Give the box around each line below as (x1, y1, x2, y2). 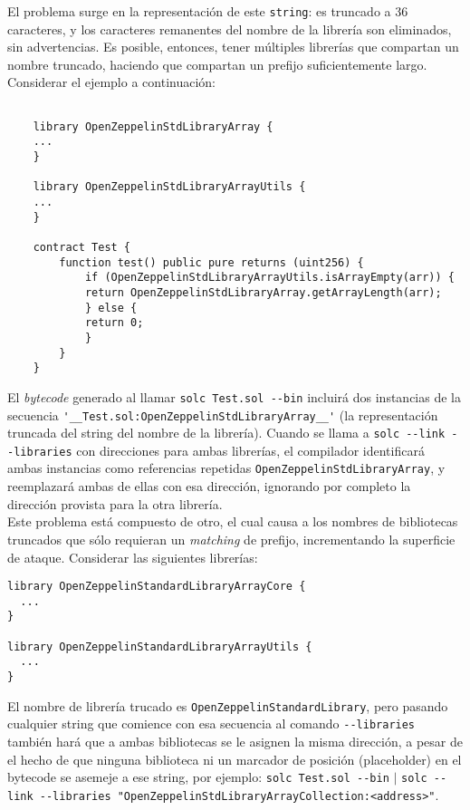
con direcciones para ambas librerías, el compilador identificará (76, 440, 425, 459)
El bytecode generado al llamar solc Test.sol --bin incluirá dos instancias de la (7, 387, 461, 406)
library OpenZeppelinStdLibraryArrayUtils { (33, 180, 306, 194)
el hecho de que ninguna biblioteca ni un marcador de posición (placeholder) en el (7, 749, 462, 768)
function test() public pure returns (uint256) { (59, 256, 364, 269)
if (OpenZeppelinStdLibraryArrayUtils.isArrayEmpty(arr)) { (84, 271, 455, 284)
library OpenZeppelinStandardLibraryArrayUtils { (7, 640, 312, 653)
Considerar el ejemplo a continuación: (7, 72, 216, 92)
